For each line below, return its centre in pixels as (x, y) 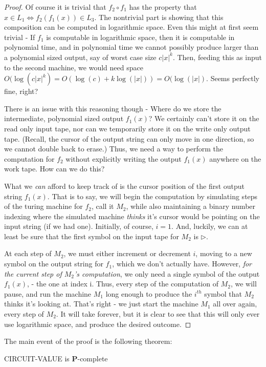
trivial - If (20, 37)
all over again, (235, 304)
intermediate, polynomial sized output (64, 118)
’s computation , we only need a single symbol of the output (167, 273)
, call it (103, 206)
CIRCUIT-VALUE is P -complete (56, 358)
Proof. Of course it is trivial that (55, 7)
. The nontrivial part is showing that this (159, 17)
